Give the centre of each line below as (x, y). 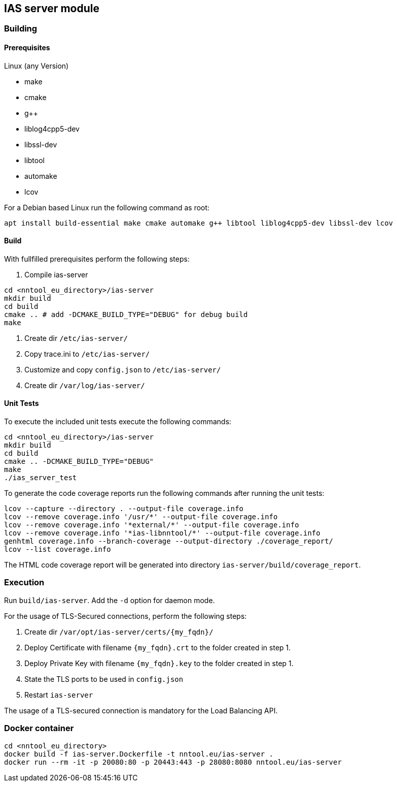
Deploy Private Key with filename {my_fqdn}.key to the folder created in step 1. (159, 663)
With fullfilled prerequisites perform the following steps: (97, 259)
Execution (24, 583)
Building (21, 29)
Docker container (39, 728)
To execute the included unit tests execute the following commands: (118, 422)
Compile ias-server (56, 274)
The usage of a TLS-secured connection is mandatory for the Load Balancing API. (141, 710)
